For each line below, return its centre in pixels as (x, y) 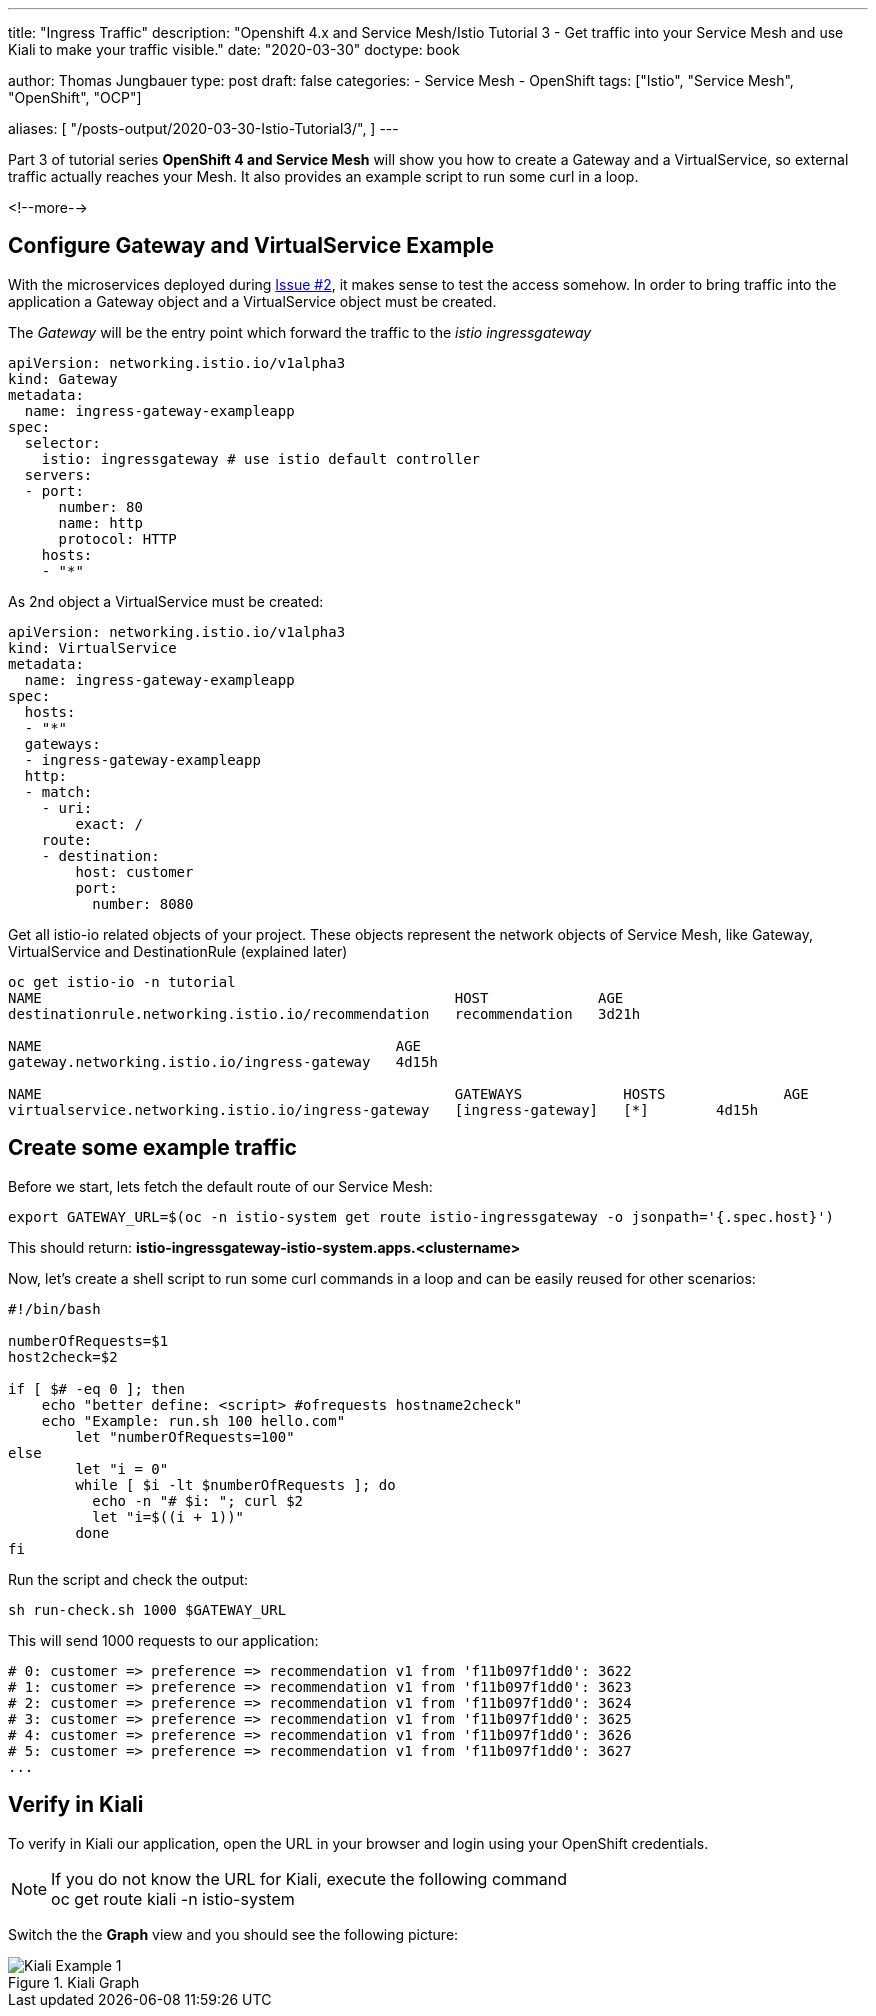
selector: (62, 442)
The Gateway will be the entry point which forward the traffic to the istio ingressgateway (300, 332)
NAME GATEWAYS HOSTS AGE (408, 1093)
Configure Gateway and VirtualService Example (251, 246)
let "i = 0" (122, 1468)
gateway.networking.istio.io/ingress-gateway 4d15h (223, 1061)
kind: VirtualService (92, 647)
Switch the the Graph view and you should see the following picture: (233, 1934)
